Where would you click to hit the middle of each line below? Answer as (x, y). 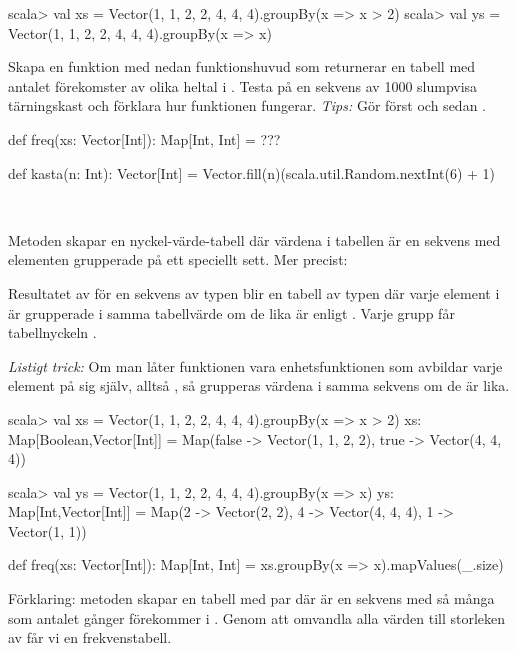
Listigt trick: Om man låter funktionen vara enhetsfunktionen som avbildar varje (255, 365)
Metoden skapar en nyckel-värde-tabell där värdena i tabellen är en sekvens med (254, 239)
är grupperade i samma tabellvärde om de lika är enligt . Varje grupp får (231, 312)
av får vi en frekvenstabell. (90, 637)
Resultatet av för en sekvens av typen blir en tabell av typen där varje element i (254, 292)
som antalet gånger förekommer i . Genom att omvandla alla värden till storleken (257, 617)
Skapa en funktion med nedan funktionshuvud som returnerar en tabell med (242, 66)
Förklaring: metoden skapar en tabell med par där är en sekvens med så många (251, 598)
